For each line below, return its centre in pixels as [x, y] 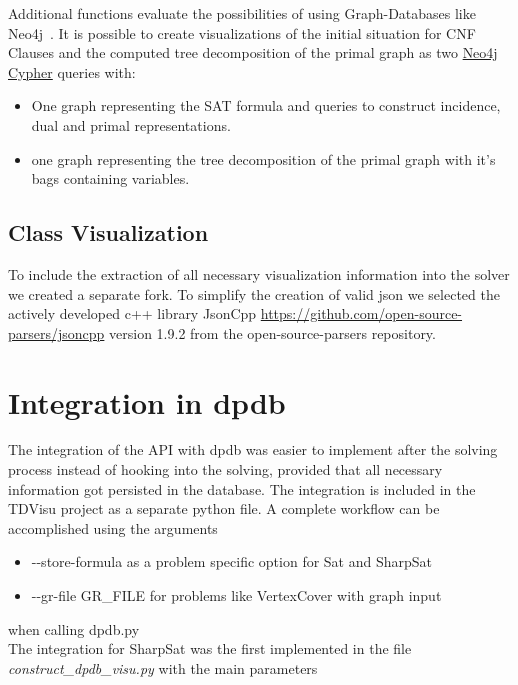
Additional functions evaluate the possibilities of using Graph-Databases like [242, 13]
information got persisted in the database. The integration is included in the [242, 488]
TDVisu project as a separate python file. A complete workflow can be [224, 508]
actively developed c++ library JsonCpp [132, 313]
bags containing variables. [110, 178]
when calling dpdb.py [74, 628]
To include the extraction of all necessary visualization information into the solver [259, 273]
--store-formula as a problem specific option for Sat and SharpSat [232, 561]
